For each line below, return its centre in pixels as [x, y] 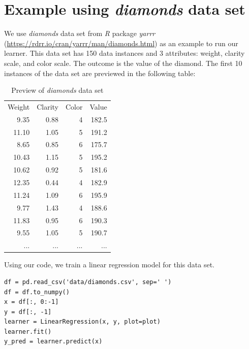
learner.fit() [28, 331]
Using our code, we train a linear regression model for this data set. [109, 265]
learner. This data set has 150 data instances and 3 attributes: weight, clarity [124, 53]
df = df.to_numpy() [37, 292]
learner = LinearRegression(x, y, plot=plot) [82, 322]
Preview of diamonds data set [57, 90]
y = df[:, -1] [28, 312]
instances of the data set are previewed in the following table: [100, 73]
